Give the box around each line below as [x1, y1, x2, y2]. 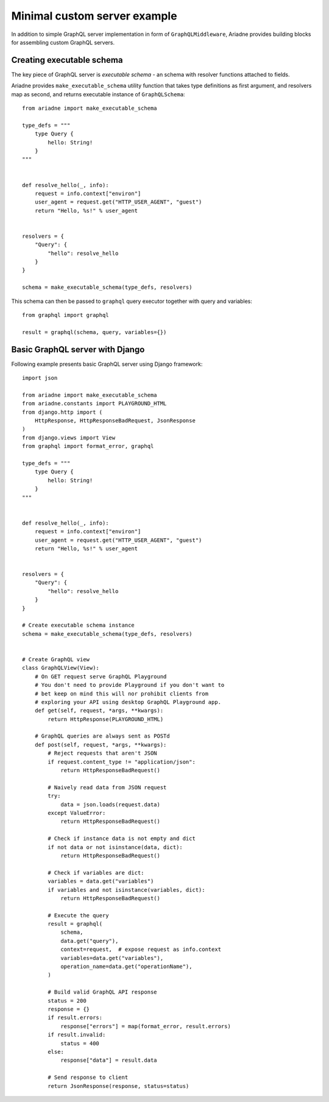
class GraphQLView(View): [22, 664, 100, 672]
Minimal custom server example [11, 9, 177, 23]
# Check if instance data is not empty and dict [48, 835, 196, 842]
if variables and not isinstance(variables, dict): [48, 886, 205, 893]
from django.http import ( [22, 408, 103, 416]
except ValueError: [48, 809, 106, 816]
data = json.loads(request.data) [60, 801, 161, 808]
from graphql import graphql [22, 311, 109, 318]
